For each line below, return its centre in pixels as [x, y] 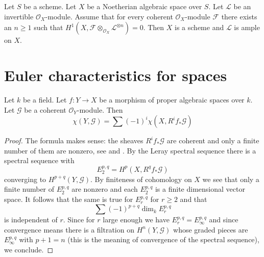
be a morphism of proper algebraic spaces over [172, 99]
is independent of [31, 220]
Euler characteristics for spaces [116, 75]
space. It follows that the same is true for [69, 199]
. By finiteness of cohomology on [141, 179]
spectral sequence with [39, 160]
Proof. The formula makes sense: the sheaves [74, 140]
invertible [19, 16]
